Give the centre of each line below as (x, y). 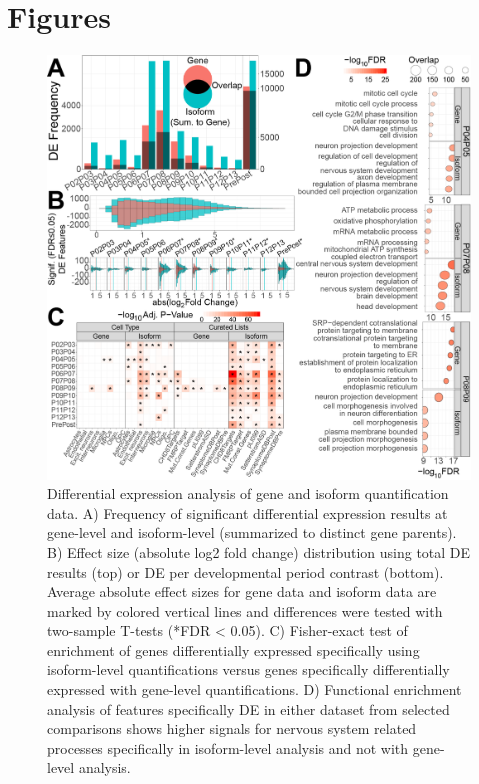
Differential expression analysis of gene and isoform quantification (248, 493)
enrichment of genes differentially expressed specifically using (233, 649)
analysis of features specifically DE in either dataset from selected (248, 708)
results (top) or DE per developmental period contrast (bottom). (245, 571)
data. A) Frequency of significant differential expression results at (247, 512)
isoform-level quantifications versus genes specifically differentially (248, 669)
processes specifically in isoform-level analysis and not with (228, 747)
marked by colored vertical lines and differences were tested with (245, 610)
